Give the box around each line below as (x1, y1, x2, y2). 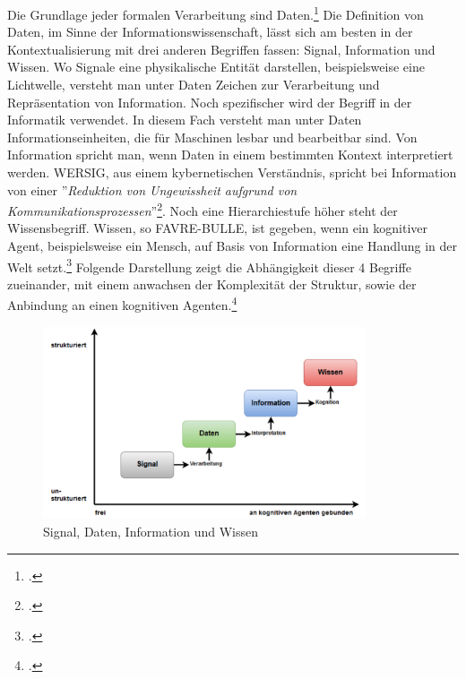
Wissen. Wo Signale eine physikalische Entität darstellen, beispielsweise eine (7, 57, 425, 76)
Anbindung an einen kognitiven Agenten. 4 (7, 293, 237, 314)
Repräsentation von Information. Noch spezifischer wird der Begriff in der (7, 92, 412, 111)
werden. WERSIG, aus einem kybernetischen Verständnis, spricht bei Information (7, 163, 457, 181)
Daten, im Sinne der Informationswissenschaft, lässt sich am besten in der (7, 22, 413, 41)
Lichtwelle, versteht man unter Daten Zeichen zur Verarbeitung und (7, 75, 380, 94)
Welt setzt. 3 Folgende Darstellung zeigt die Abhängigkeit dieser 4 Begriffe (7, 254, 411, 276)
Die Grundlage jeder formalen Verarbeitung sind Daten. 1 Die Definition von (7, 3, 424, 23)
